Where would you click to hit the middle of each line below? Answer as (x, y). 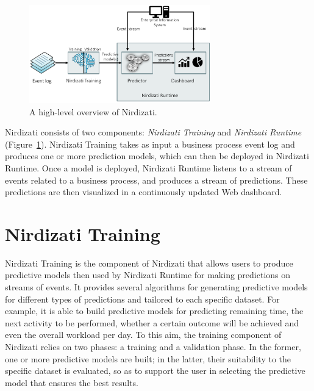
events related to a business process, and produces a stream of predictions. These (156, 180)
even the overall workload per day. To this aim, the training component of (143, 335)
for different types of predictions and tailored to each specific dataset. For (142, 299)
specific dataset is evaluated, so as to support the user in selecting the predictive (155, 371)
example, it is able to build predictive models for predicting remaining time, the (154, 311)
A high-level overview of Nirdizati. (93, 111)
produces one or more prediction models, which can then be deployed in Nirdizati (157, 156)
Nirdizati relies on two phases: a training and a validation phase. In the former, (153, 346)
